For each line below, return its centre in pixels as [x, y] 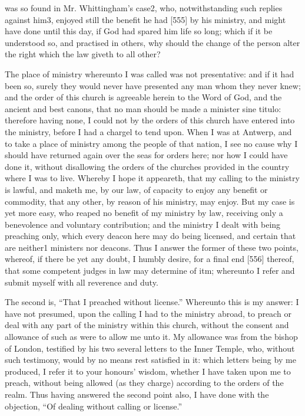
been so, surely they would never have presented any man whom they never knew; [153, 85]
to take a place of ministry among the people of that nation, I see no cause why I [151, 143]
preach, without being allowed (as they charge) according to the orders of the [144, 383]
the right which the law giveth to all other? [83, 54]
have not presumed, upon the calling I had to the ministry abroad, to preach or [148, 313]
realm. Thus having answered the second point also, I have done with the [137, 394]
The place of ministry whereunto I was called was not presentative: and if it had [150, 73]
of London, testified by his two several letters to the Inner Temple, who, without [150, 348]
